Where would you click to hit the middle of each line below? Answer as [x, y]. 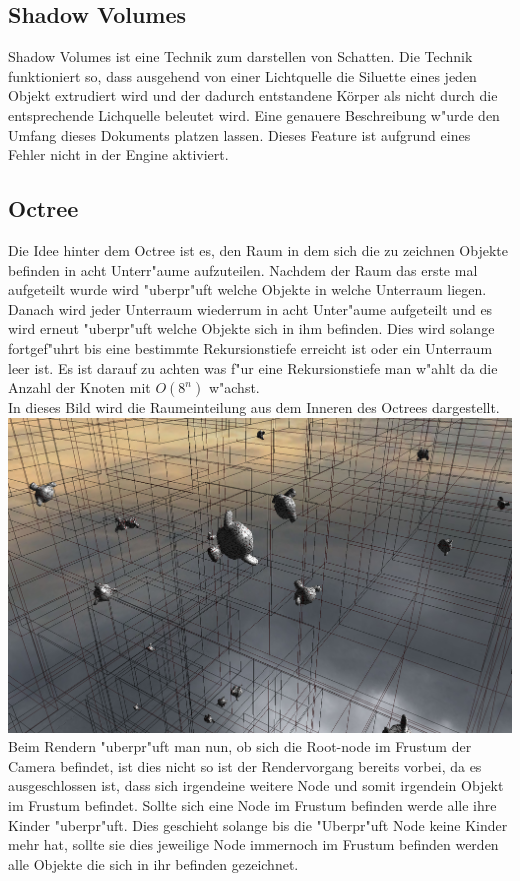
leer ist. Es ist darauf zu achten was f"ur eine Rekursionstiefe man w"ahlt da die [253, 367]
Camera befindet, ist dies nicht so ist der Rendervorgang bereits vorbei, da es [245, 765]
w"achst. [234, 387]
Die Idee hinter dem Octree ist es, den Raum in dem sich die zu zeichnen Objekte [258, 249]
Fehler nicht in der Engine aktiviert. [118, 154]
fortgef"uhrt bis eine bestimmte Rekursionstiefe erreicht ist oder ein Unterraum [250, 347]
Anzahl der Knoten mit [79, 387]
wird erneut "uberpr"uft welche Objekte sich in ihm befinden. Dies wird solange [251, 328]
